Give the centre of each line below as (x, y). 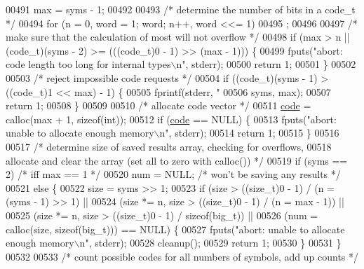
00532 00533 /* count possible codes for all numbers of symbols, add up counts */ (182, 256)
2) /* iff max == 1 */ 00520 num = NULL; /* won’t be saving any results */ (173, 174)
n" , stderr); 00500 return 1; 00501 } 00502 (266, 64)
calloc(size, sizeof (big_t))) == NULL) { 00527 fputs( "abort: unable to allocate (175, 229)
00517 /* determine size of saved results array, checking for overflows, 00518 (169, 146)
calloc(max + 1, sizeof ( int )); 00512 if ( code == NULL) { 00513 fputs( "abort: (171, 119)
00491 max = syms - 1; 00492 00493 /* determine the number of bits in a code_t (181, 9)
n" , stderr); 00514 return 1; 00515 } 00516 (249, 133)
